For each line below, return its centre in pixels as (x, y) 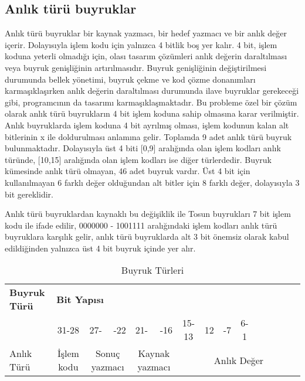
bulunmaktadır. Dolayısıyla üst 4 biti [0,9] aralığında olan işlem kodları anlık (143, 148)
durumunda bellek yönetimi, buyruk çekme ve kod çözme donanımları (130, 79)
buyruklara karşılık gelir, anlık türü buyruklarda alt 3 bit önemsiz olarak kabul (147, 237)
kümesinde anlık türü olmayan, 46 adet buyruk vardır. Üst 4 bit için (128, 171)
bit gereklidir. (29, 194)
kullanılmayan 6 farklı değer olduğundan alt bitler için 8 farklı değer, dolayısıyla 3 (152, 182)
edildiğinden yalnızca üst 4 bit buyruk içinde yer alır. (100, 248)
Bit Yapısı (80, 299)
